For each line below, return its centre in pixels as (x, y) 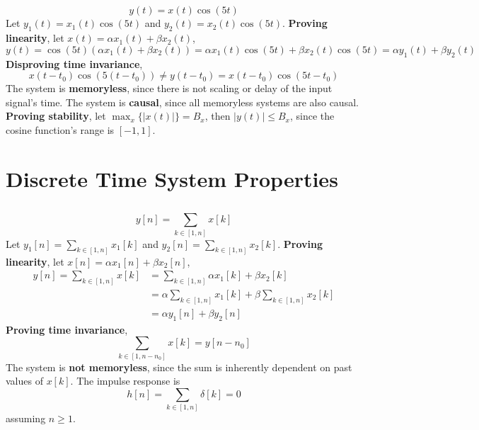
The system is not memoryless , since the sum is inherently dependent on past (179, 367)
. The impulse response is (125, 381)
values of (24, 381)
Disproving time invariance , (74, 63)
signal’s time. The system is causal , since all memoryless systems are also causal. (182, 102)
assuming (26, 418)
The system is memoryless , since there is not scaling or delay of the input (169, 88)
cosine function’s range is (60, 129)
